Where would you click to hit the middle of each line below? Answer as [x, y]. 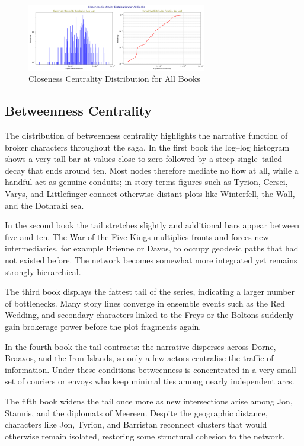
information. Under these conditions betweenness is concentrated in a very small [151, 369]
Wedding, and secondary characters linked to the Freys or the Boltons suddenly [149, 315]
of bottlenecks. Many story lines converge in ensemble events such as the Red [145, 303]
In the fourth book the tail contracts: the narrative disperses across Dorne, [140, 346]
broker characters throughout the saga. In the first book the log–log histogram [147, 147]
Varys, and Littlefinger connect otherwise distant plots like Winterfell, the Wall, [150, 194]
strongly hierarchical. [43, 271]
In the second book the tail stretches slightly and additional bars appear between [152, 225]
